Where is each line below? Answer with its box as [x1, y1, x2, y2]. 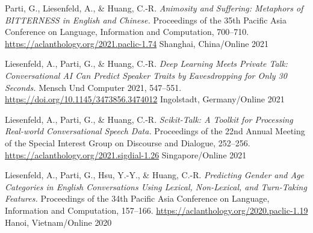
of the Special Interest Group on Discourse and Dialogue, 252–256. [5, 136, 250, 149]
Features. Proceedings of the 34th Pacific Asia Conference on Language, [5, 192, 270, 205]
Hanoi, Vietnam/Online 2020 [5, 216, 112, 228]
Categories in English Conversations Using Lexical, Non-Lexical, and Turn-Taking [5, 180, 307, 193]
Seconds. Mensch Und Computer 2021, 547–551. [5, 81, 182, 93]
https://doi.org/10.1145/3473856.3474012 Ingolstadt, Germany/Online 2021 [5, 93, 285, 105]
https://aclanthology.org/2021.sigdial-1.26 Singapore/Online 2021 [5, 148, 247, 161]
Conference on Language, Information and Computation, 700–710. [5, 25, 249, 38]
